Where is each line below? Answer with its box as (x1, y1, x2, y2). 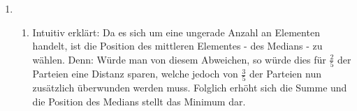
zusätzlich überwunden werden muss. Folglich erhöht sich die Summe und (32, 80, 347, 95)
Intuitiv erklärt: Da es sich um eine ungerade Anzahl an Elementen (32, 24, 320, 39)
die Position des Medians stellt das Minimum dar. (32, 94, 246, 108)
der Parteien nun (249, 66, 321, 81)
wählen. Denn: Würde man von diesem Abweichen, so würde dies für (32, 52, 326, 66)
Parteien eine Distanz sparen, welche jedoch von (32, 66, 238, 81)
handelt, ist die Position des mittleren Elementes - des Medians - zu (32, 38, 323, 53)
